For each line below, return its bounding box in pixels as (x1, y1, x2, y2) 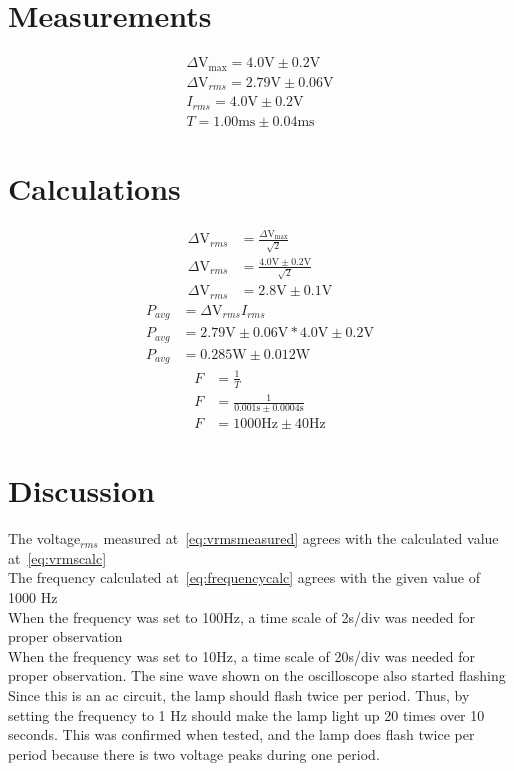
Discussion (8, 470, 155, 511)
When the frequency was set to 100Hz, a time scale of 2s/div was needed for (8, 606, 476, 627)
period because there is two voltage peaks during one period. (8, 743, 380, 764)
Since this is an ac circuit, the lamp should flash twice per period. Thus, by (8, 685, 470, 706)
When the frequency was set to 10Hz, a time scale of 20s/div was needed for (8, 645, 476, 666)
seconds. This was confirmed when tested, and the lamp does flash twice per (8, 724, 475, 745)
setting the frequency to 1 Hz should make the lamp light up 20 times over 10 (8, 704, 485, 725)
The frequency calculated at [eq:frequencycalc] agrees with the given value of (8, 567, 480, 588)
